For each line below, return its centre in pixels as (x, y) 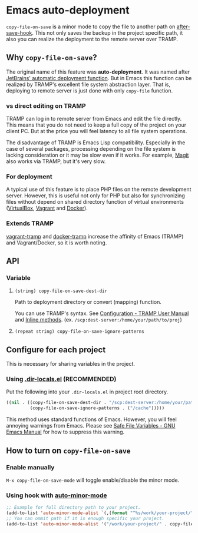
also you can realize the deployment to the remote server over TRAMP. (92, 39)
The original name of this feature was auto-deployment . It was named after (98, 72)
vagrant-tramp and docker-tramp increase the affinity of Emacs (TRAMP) (95, 236)
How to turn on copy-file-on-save (68, 450)
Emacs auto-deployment (68, 10)
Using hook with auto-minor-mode (57, 495)
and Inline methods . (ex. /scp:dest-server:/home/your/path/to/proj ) (98, 320)
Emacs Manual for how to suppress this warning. (65, 432)
